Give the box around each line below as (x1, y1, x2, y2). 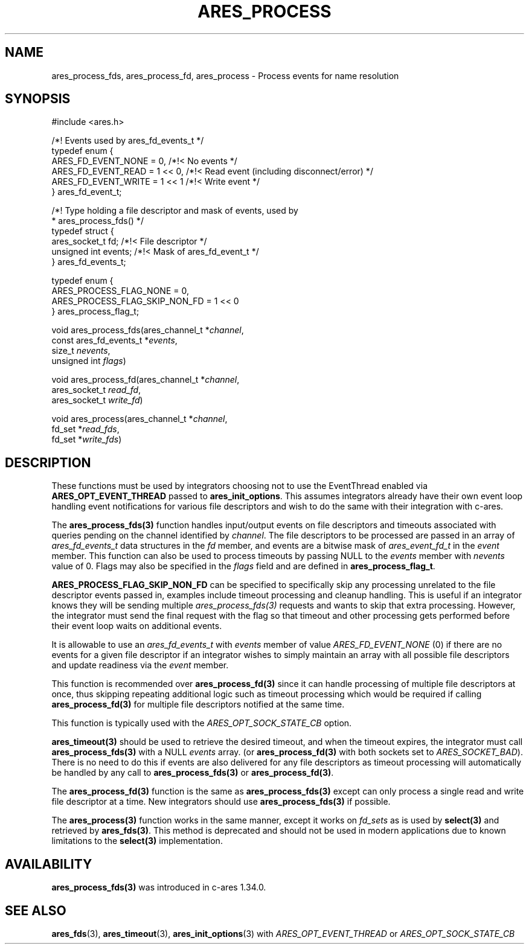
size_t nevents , (51, 345, 111, 356)
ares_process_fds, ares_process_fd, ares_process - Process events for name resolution (51, 70, 399, 81)
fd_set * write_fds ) (51, 434, 122, 445)
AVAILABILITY (5, 856, 92, 872)
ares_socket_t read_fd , (51, 385, 141, 395)
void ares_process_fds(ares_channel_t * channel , (51, 325, 244, 336)
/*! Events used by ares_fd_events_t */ (51, 135, 204, 146)
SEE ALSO (5, 903, 66, 918)
